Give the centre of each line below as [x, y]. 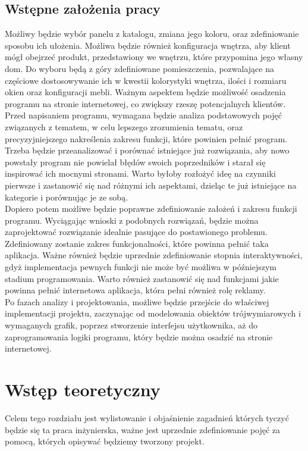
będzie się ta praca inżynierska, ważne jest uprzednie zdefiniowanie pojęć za [143, 429]
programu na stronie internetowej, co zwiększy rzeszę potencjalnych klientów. [145, 103]
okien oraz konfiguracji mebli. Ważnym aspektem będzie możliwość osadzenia [145, 92]
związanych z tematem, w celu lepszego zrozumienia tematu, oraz [124, 126]
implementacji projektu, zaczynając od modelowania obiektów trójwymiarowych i [153, 313]
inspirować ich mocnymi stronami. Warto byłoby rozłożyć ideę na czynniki [140, 173]
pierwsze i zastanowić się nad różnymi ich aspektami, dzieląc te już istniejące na [151, 185]
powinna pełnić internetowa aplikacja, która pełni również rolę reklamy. [135, 290]
